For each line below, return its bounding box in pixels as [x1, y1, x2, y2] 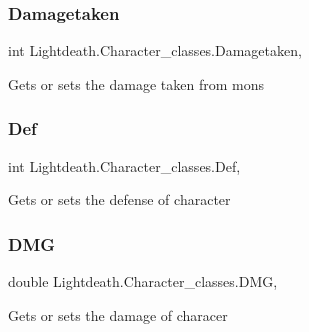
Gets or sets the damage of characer [8, 304, 228, 325]
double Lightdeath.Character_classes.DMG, [8, 271, 278, 292]
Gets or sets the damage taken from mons [8, 73, 264, 94]
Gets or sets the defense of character [8, 189, 231, 210]
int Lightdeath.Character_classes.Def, [8, 155, 241, 176]
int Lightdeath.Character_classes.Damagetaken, [8, 40, 302, 61]
